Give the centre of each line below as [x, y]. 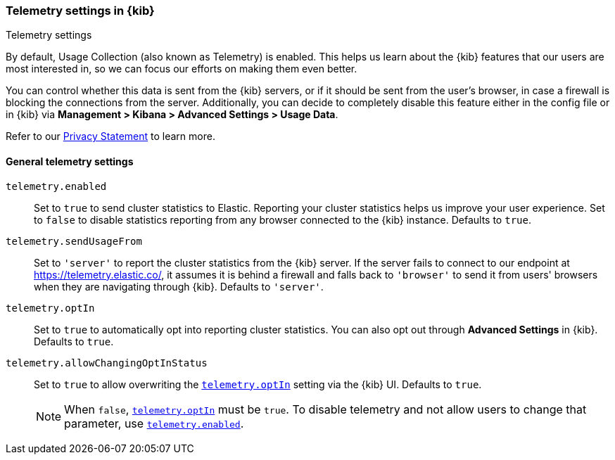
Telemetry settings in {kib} [80, 11]
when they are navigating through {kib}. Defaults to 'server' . [179, 286]
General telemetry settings [70, 161]
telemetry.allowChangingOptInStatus [107, 363]
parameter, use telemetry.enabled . [154, 423]
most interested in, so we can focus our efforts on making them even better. [182, 69]
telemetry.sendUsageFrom [74, 241]
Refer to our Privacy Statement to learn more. [110, 136]
